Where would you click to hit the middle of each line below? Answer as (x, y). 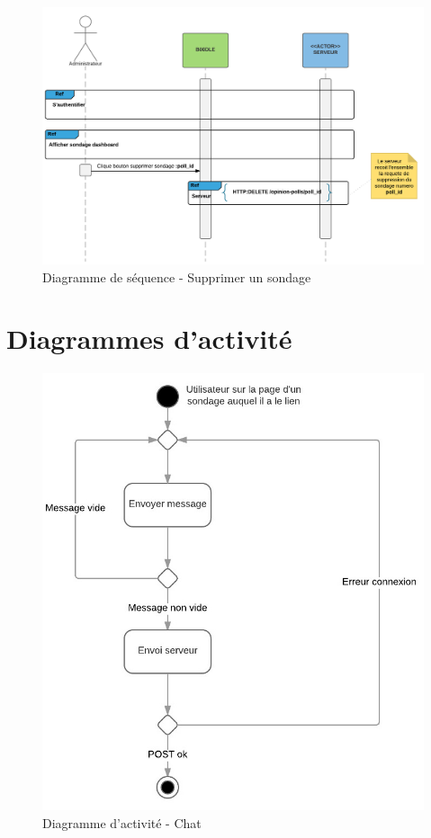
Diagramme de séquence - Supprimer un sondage (177, 276)
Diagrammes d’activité (149, 339)
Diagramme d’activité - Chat (122, 822)
